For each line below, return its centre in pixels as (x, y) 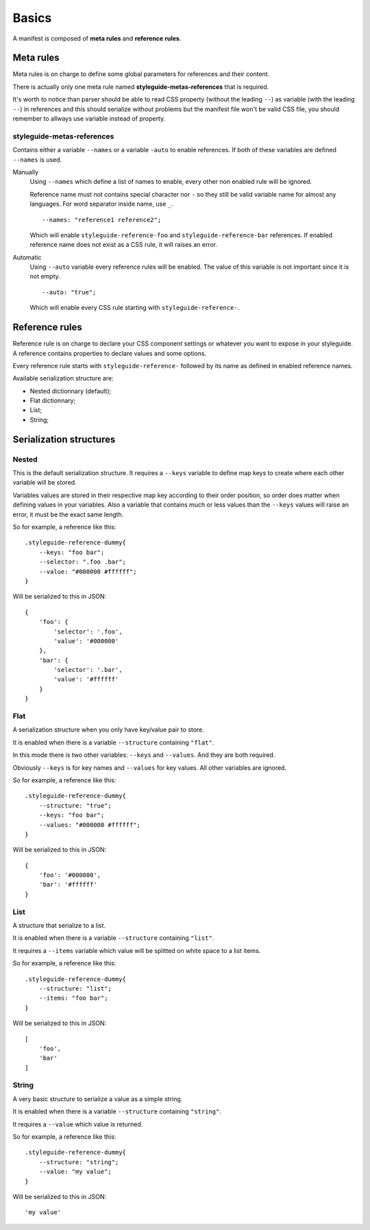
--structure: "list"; (75, 988)
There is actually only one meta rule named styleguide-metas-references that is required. (141, 86)
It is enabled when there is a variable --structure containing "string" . (117, 1111)
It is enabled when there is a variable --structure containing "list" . (113, 938)
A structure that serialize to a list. (59, 925)
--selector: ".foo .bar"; (83, 562)
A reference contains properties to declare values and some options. (110, 353)
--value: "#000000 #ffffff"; (88, 571)
